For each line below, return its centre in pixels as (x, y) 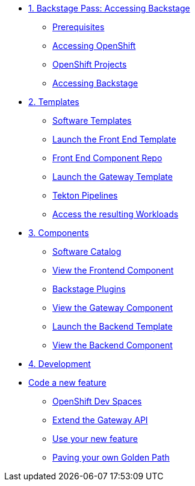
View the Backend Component (113, 345)
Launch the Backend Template (113, 326)
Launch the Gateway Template (113, 177)
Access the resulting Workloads (116, 214)
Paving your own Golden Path (111, 457)
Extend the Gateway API (100, 420)
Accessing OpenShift (94, 46)
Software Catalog (87, 251)
